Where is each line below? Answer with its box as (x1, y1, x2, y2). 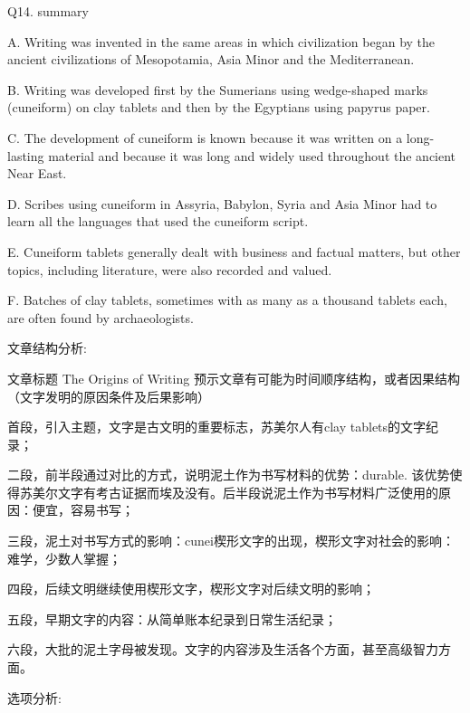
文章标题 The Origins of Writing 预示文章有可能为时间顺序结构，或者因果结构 (7, 368, 460, 387)
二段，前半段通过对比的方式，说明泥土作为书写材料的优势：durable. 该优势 (7, 465, 450, 484)
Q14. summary (7, 2, 89, 20)
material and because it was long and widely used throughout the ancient (48, 146, 456, 165)
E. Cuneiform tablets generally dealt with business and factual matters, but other (7, 242, 461, 261)
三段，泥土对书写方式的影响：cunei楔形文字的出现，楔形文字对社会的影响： (7, 531, 455, 550)
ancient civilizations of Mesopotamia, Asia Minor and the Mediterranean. (7, 50, 415, 69)
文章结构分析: (7, 338, 87, 357)
